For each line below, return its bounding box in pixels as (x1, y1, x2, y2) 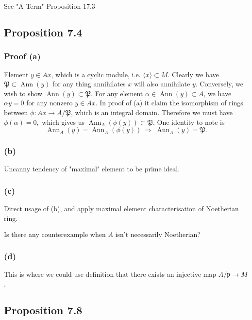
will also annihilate (134, 79, 190, 89)
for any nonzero (26, 98, 73, 108)
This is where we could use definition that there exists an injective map (4, 269, 217, 279)
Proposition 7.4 (4, 24, 83, 39)
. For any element (91, 88, 143, 98)
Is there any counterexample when (4, 229, 106, 239)
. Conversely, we (195, 79, 243, 89)
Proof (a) (4, 50, 41, 62)
